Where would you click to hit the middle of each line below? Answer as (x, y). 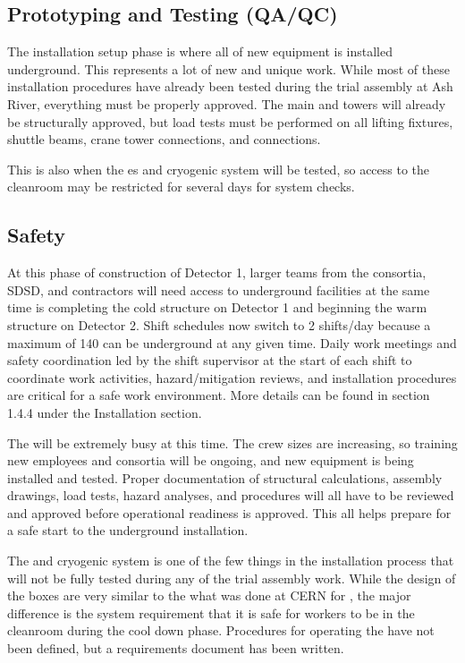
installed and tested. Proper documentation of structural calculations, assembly (225, 477)
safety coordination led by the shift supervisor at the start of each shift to (210, 360)
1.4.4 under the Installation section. (105, 412)
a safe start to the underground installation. (128, 530)
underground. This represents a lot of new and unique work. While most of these (228, 68)
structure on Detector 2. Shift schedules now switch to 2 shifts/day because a (219, 324)
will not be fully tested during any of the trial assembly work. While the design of (232, 578)
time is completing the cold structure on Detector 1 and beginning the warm (217, 307)
